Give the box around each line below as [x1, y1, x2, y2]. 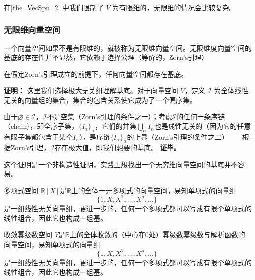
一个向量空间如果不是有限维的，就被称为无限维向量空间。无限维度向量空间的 [4, 42, 252, 53]
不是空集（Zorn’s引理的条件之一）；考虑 [47, 111, 172, 121]
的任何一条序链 [176, 111, 225, 121]
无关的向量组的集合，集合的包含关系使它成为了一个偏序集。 [4, 95, 197, 105]
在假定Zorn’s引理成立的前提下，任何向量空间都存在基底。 [4, 69, 188, 79]
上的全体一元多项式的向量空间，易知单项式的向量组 [71, 185, 236, 195]
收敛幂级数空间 [4, 229, 52, 240]
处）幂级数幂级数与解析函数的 [148, 229, 245, 240]
